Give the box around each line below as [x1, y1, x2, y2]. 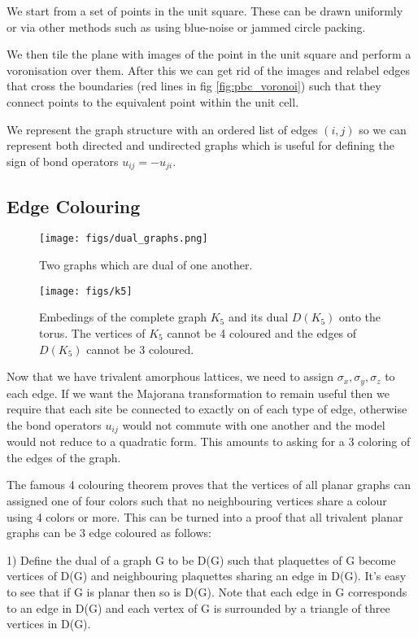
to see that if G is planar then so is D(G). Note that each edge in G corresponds [7, 583, 407, 600]
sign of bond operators [7, 152, 119, 169]
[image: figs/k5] [39, 285, 133, 297]
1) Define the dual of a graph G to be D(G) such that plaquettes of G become [7, 551, 396, 568]
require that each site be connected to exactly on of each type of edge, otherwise [7, 400, 407, 417]
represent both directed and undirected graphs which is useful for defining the [7, 137, 394, 154]
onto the [339, 308, 381, 326]
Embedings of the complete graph [39, 308, 207, 326]
